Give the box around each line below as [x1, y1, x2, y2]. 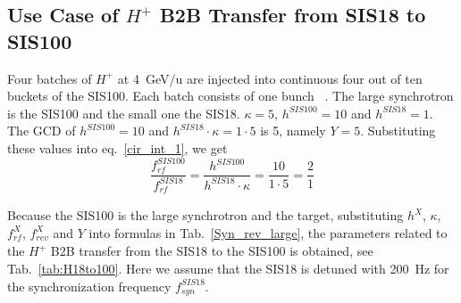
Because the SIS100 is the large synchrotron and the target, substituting [7, 206, 404, 225]
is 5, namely [260, 121, 326, 140]
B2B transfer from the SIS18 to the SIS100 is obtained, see [50, 242, 373, 260]
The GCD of [7, 121, 76, 140]
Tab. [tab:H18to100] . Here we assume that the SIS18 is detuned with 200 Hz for [7, 258, 449, 277]
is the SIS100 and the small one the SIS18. [7, 103, 240, 122]
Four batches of [7, 69, 92, 87]
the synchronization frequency [7, 276, 172, 295]
